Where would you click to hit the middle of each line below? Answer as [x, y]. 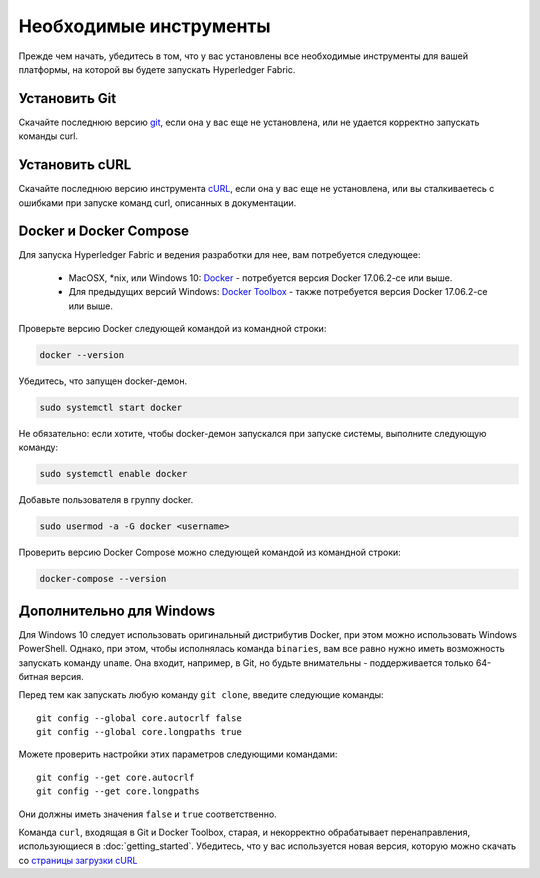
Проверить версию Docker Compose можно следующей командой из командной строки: [210, 552]
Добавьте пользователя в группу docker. [106, 500]
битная [33, 676]
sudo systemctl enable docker [113, 474]
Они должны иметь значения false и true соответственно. [147, 814]
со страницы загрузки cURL [78, 860]
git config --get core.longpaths [118, 791]
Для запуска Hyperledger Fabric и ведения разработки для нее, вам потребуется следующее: [219, 255]
